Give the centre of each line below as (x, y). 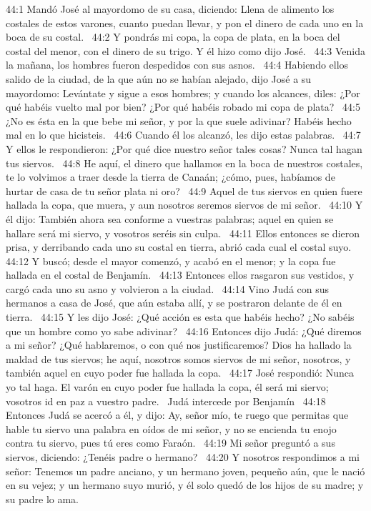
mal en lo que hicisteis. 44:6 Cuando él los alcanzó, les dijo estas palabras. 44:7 (183, 135)
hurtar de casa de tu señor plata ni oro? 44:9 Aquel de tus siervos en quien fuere (184, 190)
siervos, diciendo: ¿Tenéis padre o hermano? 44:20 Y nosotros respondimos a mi (183, 457)
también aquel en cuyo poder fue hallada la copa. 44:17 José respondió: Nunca (180, 373)
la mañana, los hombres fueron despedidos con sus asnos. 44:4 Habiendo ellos (177, 65)
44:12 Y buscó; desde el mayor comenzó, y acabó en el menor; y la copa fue (171, 261)
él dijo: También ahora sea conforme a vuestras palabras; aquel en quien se (170, 218)
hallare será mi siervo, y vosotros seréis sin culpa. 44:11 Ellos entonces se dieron (183, 233)
